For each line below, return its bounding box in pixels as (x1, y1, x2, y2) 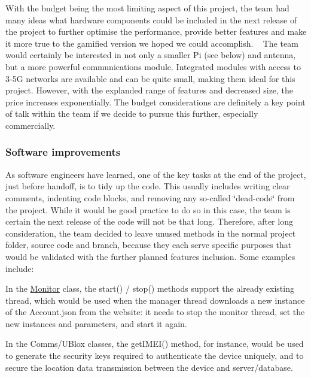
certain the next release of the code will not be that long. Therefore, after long (5, 215, 293, 228)
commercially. (5, 119, 56, 131)
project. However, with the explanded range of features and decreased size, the (5, 84, 294, 96)
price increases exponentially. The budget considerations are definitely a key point (5, 95, 306, 108)
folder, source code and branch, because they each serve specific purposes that (5, 238, 292, 251)
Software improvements (5, 144, 121, 159)
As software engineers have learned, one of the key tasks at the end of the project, (5, 168, 306, 180)
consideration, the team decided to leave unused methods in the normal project (5, 226, 296, 239)
